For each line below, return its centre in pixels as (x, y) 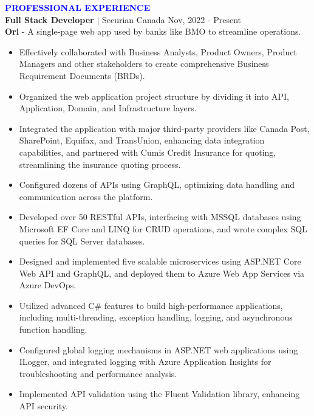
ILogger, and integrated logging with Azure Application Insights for (145, 362)
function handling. (53, 329)
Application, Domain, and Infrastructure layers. (108, 108)
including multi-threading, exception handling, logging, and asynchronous (156, 317)
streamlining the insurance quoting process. (100, 164)
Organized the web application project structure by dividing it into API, (154, 96)
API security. (43, 406)
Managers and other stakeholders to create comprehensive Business (144, 64)
